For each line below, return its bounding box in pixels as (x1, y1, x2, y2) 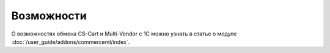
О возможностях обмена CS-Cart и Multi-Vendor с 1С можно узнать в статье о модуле (11, 30, 237, 37)
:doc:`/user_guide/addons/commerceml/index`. (11, 38, 130, 45)
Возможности (11, 9, 87, 22)
